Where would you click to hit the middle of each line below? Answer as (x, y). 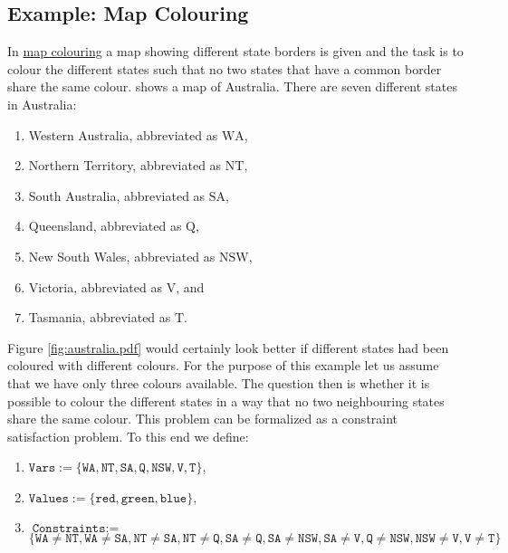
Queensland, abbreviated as (105, 226)
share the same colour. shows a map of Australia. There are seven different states (232, 86)
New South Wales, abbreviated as (122, 256)
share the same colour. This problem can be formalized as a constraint (203, 419)
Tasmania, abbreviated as (100, 317)
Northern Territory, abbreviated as (125, 165)
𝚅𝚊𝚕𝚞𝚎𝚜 (48, 498)
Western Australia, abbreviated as (123, 134)
